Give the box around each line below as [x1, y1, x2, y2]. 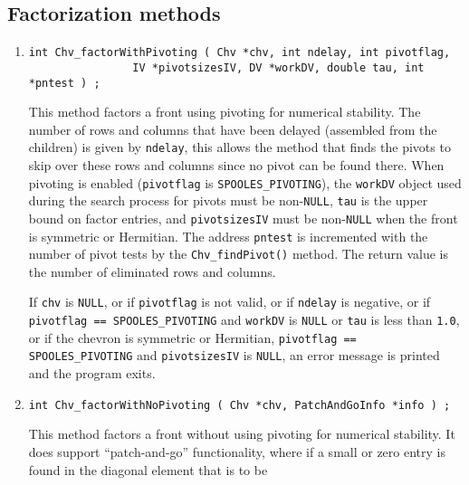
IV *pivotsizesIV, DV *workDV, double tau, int [132, 61, 425, 74]
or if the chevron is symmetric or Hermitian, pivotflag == [28, 328, 357, 347]
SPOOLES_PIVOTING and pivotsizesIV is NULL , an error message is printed [28, 346, 440, 365]
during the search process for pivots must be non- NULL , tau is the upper [28, 191, 428, 210]
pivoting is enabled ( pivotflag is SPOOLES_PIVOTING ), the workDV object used [28, 173, 462, 192]
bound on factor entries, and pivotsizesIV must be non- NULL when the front [28, 208, 458, 227]
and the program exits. [28, 364, 156, 383]
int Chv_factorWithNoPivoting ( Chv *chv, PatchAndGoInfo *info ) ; [28, 398, 451, 412]
